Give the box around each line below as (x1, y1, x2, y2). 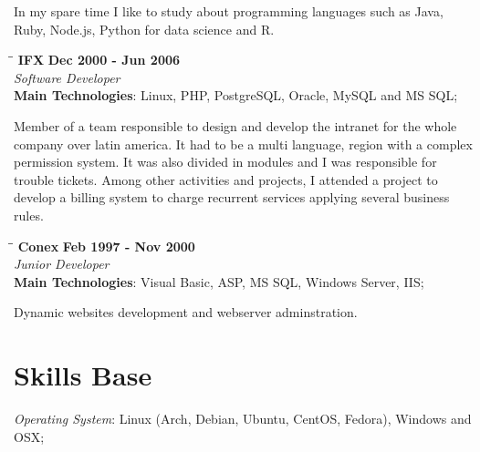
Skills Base (14, 356, 152, 394)
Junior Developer (14, 254, 110, 273)
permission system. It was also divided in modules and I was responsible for (14, 152, 437, 171)
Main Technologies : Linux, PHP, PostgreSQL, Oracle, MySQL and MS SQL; (14, 86, 458, 105)
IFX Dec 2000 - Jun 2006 (17, 50, 181, 69)
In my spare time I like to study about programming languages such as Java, (14, 2, 443, 20)
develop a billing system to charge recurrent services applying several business (14, 188, 450, 207)
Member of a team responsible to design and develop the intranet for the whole (14, 116, 457, 135)
